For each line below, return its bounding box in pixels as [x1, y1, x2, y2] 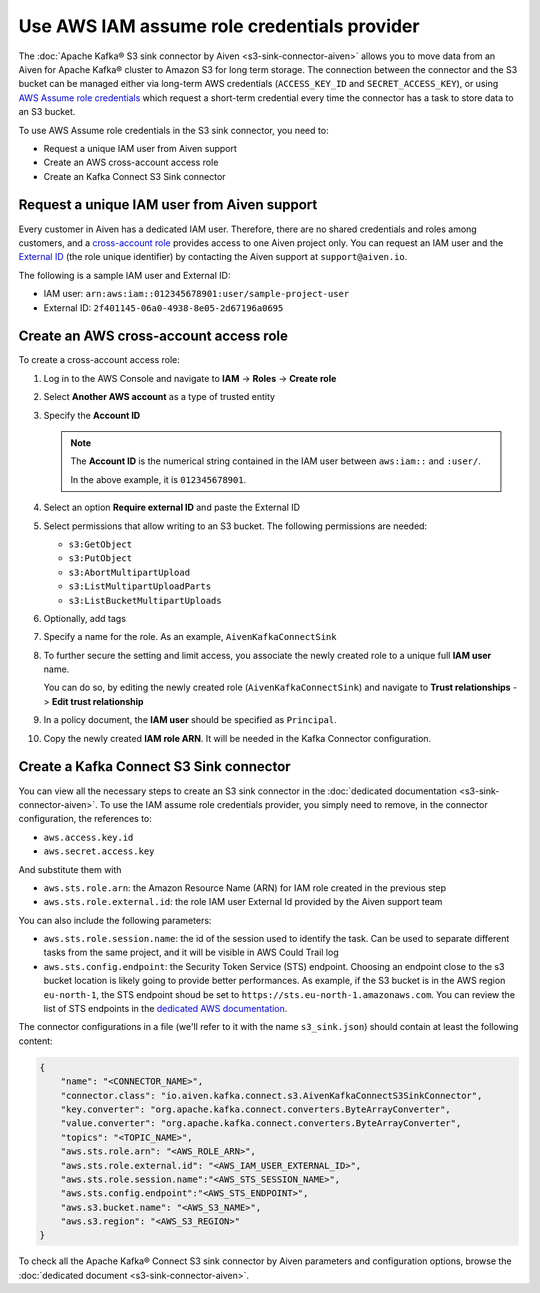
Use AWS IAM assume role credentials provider [18, 15, 420, 37]
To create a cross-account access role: [18, 354, 180, 366]
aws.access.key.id [43, 831, 134, 843]
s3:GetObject [68, 538, 133, 550]
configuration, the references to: [18, 813, 152, 825]
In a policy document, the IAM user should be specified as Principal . [43, 714, 337, 726]
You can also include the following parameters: [18, 914, 212, 926]
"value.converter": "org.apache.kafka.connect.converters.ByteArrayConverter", [60, 1118, 462, 1129]
